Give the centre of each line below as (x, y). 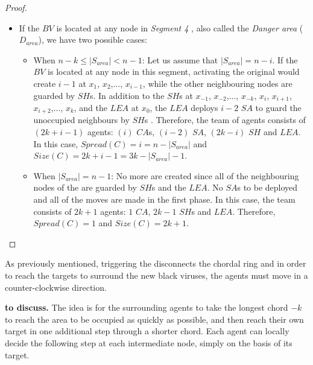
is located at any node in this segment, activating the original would (174, 71)
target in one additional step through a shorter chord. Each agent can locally (147, 331)
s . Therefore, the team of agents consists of (225, 120)
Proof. (16, 7)
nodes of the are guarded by (85, 187)
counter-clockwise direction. (56, 287)
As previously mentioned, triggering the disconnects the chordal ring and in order (156, 263)
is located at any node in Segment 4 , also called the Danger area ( (180, 27)
